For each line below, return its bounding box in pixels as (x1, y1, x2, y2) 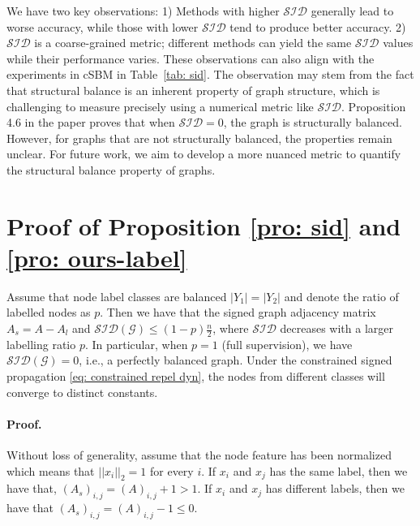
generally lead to (311, 2, 394, 19)
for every (149, 462, 194, 479)
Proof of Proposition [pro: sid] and (6, 209, 401, 242)
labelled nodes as (6, 304, 91, 321)
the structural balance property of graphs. (6, 161, 216, 178)
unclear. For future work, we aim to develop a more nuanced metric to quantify (6, 145, 401, 162)
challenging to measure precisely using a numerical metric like (6, 97, 314, 114)
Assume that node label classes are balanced (6, 287, 227, 304)
